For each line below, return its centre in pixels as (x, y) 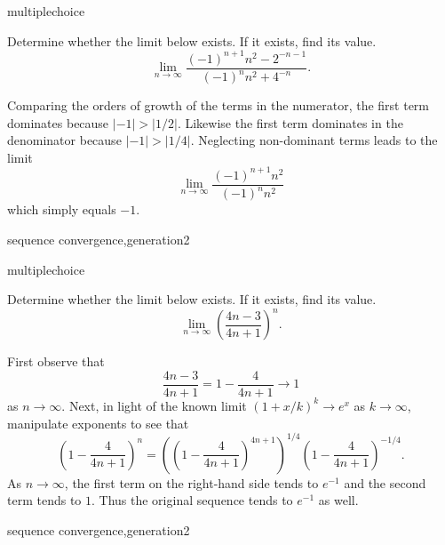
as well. (338, 500)
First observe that (56, 361)
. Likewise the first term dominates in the (290, 122)
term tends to (44, 500)
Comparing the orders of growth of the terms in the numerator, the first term (219, 105)
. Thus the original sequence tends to (192, 500)
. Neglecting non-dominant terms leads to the (314, 140)
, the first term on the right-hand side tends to (191, 482)
